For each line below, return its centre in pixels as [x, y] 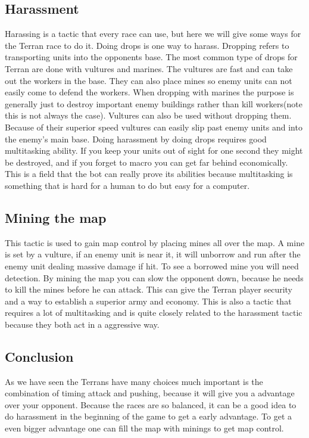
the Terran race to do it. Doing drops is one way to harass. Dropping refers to [147, 45]
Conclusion [39, 356]
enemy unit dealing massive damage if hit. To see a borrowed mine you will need [152, 265]
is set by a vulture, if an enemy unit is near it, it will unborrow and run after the [153, 254]
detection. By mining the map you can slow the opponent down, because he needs [154, 277]
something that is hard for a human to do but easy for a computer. [127, 185]
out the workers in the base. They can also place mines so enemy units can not [149, 80]
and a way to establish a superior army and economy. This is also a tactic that [148, 301]
